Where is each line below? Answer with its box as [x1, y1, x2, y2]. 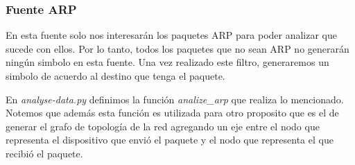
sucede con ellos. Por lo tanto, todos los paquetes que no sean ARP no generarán [6, 41, 349, 55]
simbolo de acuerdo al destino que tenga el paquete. [6, 69, 225, 82]
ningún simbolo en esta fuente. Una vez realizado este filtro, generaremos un [6, 55, 329, 69]
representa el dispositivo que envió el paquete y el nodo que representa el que [6, 132, 334, 147]
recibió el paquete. [6, 146, 83, 160]
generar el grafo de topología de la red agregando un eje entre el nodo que [6, 119, 320, 133]
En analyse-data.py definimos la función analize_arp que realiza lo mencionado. [6, 92, 344, 106]
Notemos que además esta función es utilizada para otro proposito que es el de [6, 105, 339, 120]
